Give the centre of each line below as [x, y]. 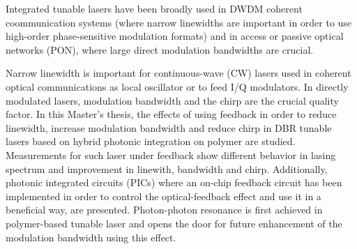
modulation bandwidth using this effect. [91, 237]
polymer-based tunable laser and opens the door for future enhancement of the [174, 223]
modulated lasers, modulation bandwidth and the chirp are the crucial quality [172, 100]
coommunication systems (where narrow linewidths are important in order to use [179, 22]
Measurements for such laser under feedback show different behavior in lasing [171, 154]
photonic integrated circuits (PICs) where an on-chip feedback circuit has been [174, 182]
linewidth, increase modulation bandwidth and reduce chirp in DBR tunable [169, 127]
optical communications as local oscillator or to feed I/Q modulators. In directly [177, 86]
